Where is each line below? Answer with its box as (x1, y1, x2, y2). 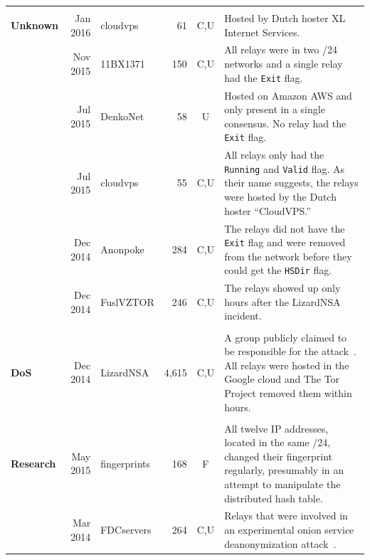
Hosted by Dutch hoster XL (224, 11, 346, 25)
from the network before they (224, 248, 352, 263)
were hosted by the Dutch (224, 189, 337, 204)
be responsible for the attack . (224, 344, 356, 359)
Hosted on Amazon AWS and (224, 88, 352, 102)
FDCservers (100, 522, 152, 537)
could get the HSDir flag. (224, 263, 332, 278)
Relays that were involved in (224, 508, 348, 523)
